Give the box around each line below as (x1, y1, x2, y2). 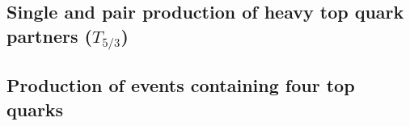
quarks (6, 96, 64, 121)
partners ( (6, 23, 92, 48)
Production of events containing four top (6, 73, 355, 98)
